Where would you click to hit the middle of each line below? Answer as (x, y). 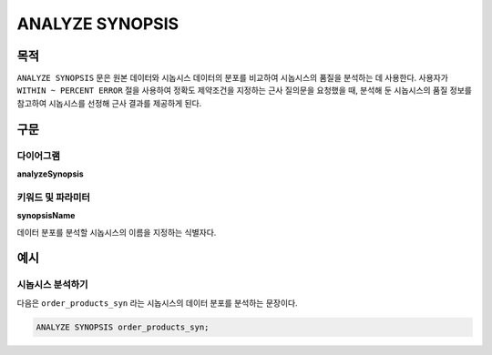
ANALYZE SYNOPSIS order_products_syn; (123, 327)
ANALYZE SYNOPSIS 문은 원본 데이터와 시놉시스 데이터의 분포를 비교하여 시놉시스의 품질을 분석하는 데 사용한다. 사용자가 (232, 78)
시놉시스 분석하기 (52, 285)
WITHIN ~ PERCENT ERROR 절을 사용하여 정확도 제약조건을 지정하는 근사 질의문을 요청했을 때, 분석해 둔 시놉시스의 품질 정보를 (245, 90)
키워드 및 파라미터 (54, 198)
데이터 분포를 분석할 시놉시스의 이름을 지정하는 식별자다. (117, 232)
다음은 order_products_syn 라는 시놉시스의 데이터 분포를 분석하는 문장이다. (157, 303)
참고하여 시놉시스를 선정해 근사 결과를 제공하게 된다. (109, 103)
